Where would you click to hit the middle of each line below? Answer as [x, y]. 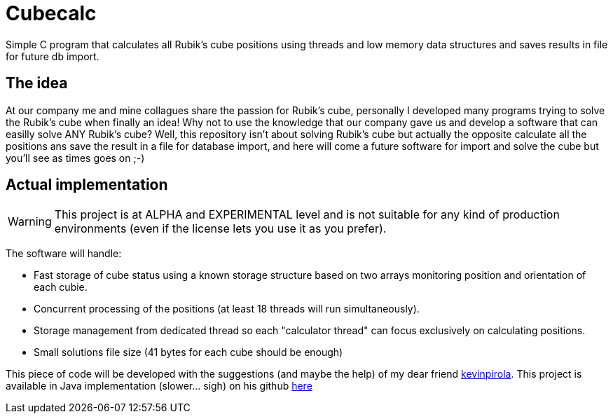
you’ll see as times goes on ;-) [75, 158]
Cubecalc [51, 13]
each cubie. [61, 287]
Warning [30, 222]
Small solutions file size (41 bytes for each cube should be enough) [188, 352]
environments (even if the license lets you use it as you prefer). [220, 229]
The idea [37, 83]
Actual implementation [87, 185]
